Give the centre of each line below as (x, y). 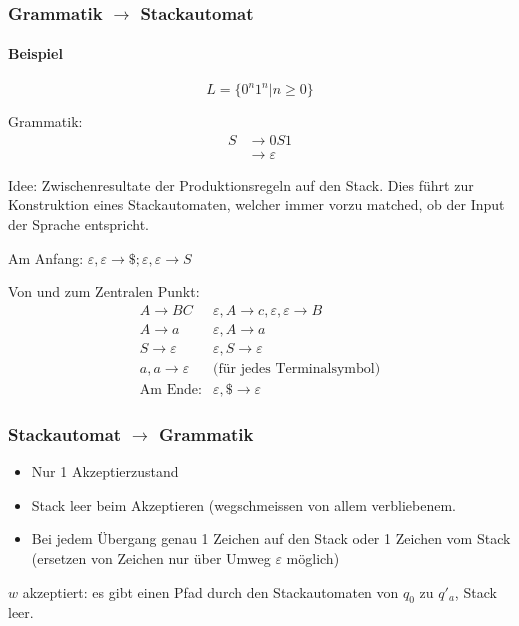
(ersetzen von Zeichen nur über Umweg (151, 557)
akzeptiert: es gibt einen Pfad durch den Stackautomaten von (210, 591)
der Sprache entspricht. (78, 223)
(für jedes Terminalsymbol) (297, 368)
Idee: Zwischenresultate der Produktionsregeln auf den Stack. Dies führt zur (241, 184)
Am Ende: (170, 389)
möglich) (313, 557)
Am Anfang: (46, 257)
